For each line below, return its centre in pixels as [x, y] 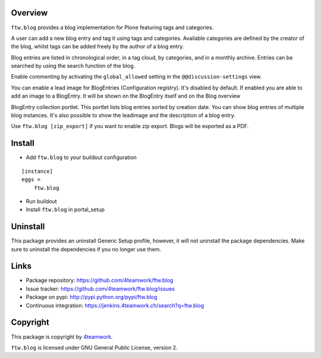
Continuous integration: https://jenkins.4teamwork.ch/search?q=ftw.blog [115, 305]
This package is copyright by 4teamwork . [62, 337]
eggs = [31, 180]
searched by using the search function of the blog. [73, 66]
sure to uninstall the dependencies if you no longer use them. [86, 249]
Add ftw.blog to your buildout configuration [81, 157]
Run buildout [41, 201]
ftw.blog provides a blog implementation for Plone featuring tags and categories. [112, 27]
